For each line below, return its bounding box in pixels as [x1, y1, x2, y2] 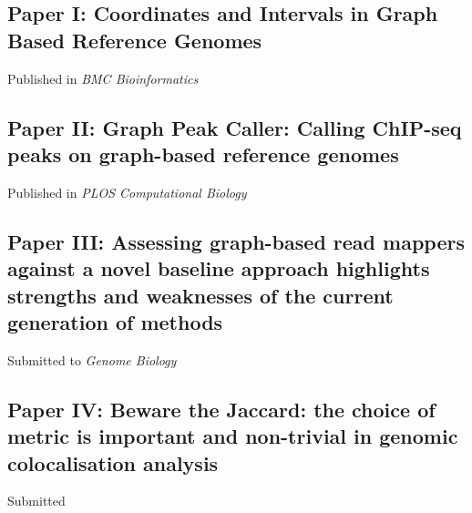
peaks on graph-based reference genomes [7, 139, 399, 168]
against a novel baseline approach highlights [7, 254, 430, 282]
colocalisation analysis [7, 448, 219, 477]
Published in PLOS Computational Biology [7, 182, 247, 201]
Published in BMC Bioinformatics [7, 68, 199, 87]
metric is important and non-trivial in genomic [7, 422, 458, 450]
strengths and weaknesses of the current [7, 281, 394, 309]
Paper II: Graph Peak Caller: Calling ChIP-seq [7, 113, 462, 141]
